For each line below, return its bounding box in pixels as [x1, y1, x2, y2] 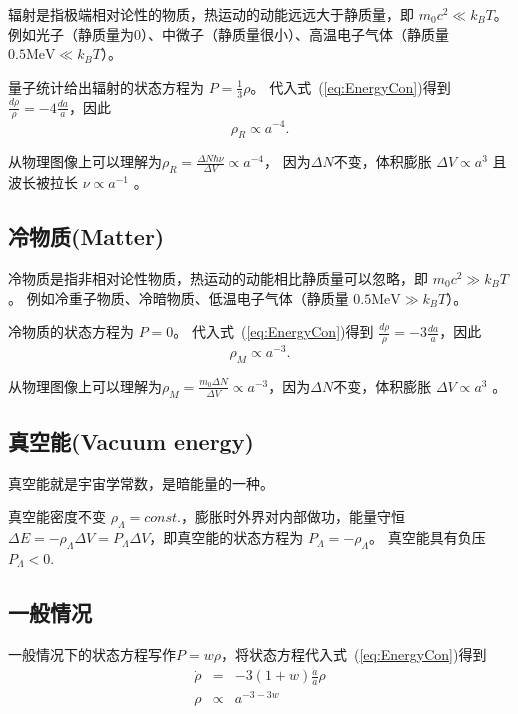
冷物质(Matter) [8, 221, 165, 252]
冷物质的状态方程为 [8, 321, 134, 342]
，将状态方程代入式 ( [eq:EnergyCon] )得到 [220, 643, 487, 664]
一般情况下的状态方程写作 [8, 643, 176, 664]
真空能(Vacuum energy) [8, 425, 254, 456]
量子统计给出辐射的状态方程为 [8, 76, 204, 97]
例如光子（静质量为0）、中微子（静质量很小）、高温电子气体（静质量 [8, 23, 449, 44]
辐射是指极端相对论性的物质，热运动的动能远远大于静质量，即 [8, 4, 414, 24]
